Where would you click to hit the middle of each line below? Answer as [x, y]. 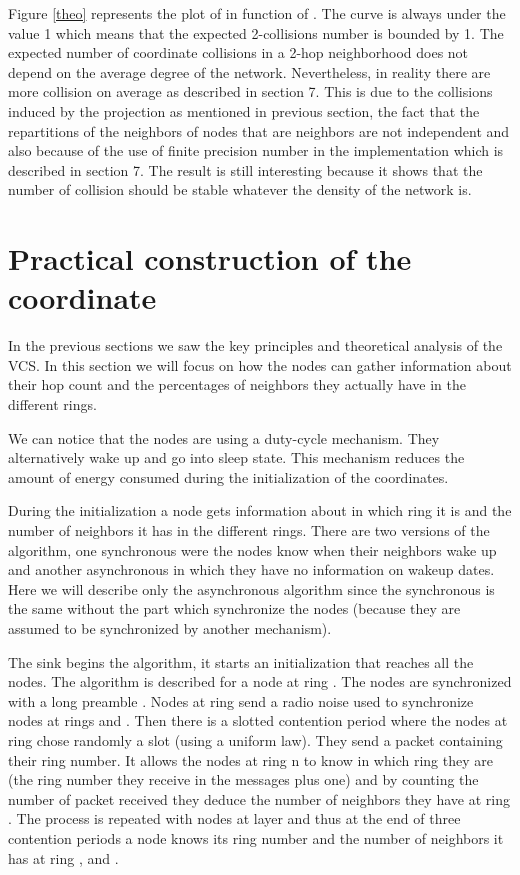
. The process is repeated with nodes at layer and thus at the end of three [234, 818]
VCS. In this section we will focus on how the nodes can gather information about [260, 364]
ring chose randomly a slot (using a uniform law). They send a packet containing [255, 739]
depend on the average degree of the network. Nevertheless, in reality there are [249, 71]
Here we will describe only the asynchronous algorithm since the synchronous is [251, 588]
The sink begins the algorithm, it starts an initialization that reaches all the [241, 661]
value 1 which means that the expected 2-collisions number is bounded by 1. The [256, 32]
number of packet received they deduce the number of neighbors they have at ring [259, 798]
